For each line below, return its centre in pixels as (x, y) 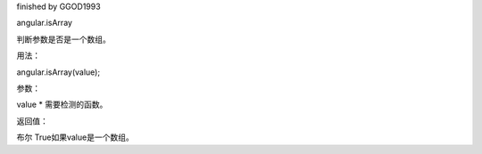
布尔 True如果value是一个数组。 (75, 137)
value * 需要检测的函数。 (62, 105)
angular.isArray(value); (58, 72)
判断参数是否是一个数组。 (63, 39)
